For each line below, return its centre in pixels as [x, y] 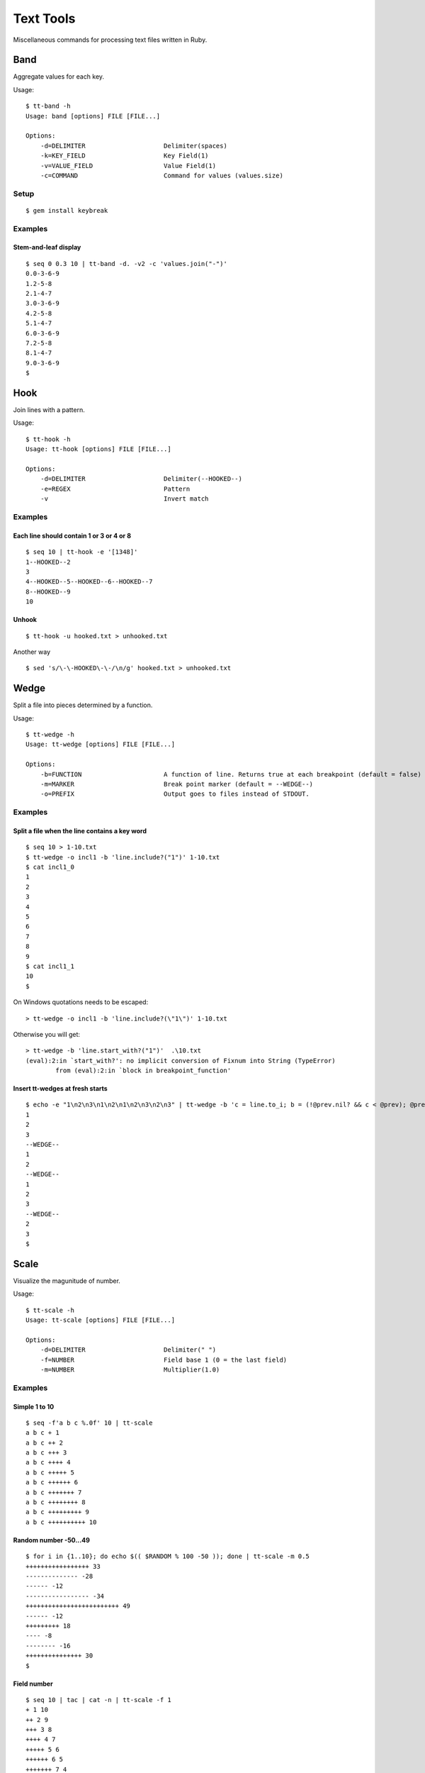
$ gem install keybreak [67, 210]
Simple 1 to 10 [34, 1406]
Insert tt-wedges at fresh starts [60, 1089]
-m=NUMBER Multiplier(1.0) [130, 1369]
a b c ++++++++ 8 [56, 1502]
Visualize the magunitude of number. [67, 1281]
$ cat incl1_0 [50, 867]
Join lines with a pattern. [49, 410]
